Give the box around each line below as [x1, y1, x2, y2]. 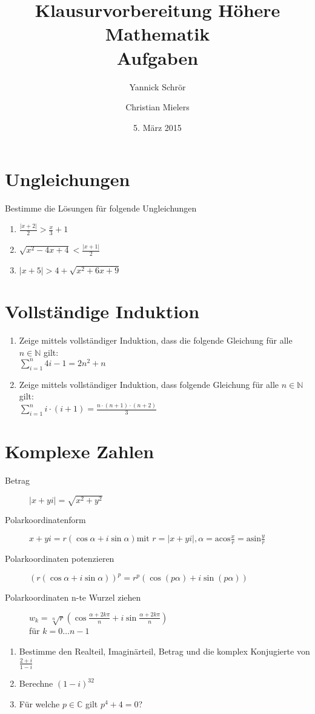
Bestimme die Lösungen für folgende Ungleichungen [5, 202, 197, 215]
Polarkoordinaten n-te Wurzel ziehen [5, 591, 141, 604]
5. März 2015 [133, 121, 182, 133]
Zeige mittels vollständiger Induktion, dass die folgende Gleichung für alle [19, 334, 293, 347]
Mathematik [105, 21, 210, 46]
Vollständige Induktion [5, 299, 200, 324]
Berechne [19, 677, 53, 690]
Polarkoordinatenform [5, 513, 86, 526]
